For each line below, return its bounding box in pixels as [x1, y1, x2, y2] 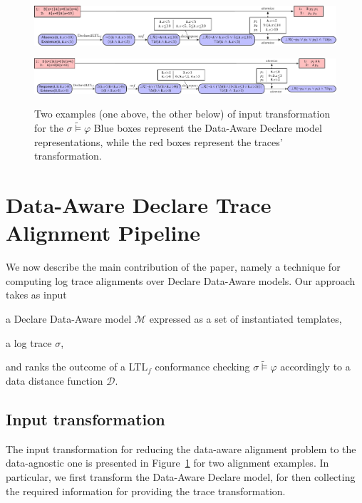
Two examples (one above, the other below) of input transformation [34, 106, 331, 121]
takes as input [6, 287, 67, 302]
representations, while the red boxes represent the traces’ [34, 134, 283, 149]
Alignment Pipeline [6, 218, 201, 247]
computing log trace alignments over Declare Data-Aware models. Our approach [6, 273, 356, 288]
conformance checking [155, 359, 250, 374]
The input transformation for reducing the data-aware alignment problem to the [6, 441, 356, 456]
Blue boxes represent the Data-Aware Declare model [93, 120, 322, 135]
